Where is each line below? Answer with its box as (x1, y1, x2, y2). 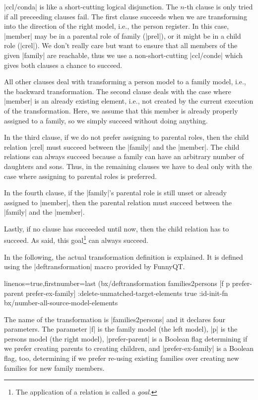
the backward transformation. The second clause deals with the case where (4, 86, 231, 96)
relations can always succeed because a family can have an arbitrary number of (4, 151, 244, 162)
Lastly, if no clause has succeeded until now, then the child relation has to (4, 223, 229, 233)
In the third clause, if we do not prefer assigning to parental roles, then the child (4, 132, 249, 142)
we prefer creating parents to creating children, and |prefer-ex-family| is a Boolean (4, 343, 254, 353)
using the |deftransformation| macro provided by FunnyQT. (4, 261, 185, 272)
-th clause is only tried (184, 1, 253, 11)
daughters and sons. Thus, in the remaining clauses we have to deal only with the (4, 161, 252, 171)
